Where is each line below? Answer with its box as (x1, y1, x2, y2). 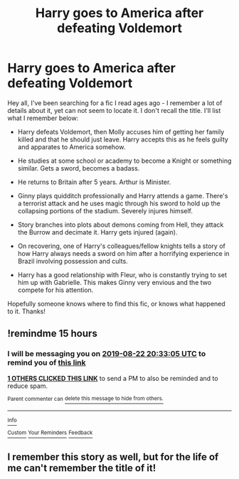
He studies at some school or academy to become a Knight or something (17, 156, 232, 165)
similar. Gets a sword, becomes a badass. (17, 163, 140, 172)
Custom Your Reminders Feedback (7, 429, 93, 436)
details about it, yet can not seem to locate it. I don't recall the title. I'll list (7, 106, 221, 114)
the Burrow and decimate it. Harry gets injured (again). (17, 227, 178, 236)
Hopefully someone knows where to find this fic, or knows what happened (7, 299, 225, 308)
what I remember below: (7, 114, 79, 122)
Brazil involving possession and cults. (17, 257, 128, 265)
